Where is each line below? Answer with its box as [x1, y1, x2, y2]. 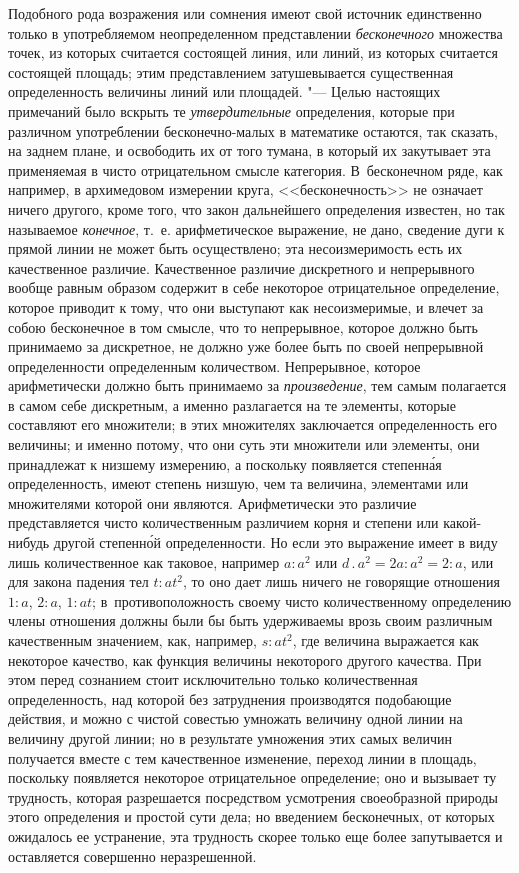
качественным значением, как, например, [8, 630, 258, 650]
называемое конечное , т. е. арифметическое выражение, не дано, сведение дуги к [8, 218, 505, 239]
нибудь [8, 532, 50, 553]
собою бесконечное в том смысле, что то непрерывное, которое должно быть [8, 316, 478, 337]
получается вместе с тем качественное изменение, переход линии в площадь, [8, 747, 477, 768]
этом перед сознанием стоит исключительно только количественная [8, 669, 418, 690]
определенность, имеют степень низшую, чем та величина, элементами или [8, 473, 469, 494]
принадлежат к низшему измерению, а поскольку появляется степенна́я [8, 453, 442, 474]
